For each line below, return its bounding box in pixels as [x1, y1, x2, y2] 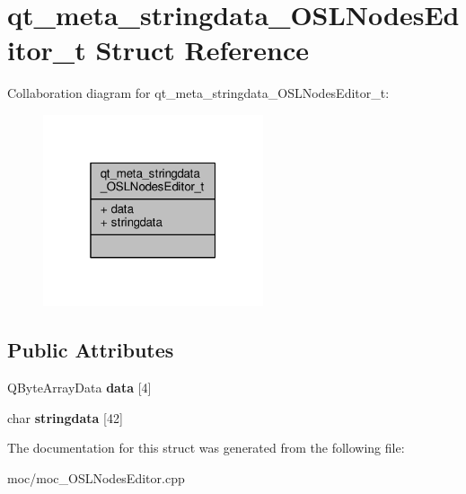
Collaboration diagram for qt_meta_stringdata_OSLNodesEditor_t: [7, 84, 390, 102]
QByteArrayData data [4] [7, 378, 152, 397]
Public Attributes [7, 336, 174, 364]
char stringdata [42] [7, 408, 123, 427]
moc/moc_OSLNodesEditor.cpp [7, 468, 185, 487]
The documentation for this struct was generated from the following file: [7, 438, 405, 457]
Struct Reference [95, 31, 310, 68]
